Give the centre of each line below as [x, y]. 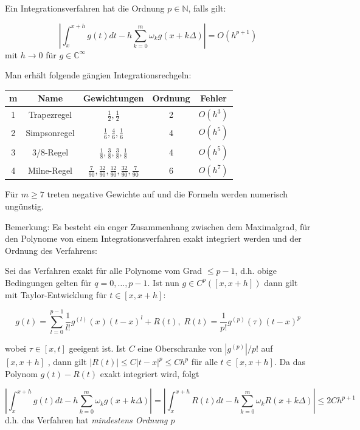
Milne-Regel [50, 170]
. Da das [290, 362]
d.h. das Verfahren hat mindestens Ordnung [86, 420]
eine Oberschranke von [180, 348]
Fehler [213, 98]
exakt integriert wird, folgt [150, 373]
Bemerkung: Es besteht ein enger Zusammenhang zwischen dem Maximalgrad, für [158, 226]
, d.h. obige [256, 271]
